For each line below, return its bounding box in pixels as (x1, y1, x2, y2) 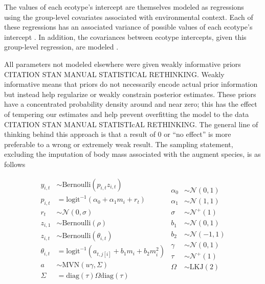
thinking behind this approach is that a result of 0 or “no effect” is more (4, 129, 231, 139)
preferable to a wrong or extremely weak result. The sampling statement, (4, 138, 233, 149)
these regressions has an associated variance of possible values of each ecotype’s (4, 21, 253, 32)
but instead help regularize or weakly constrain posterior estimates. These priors (4, 88, 256, 99)
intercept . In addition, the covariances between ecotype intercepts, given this (4, 31, 247, 42)
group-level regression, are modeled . (4, 41, 119, 52)
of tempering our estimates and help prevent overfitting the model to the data (4, 108, 249, 119)
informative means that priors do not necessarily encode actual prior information (4, 79, 258, 89)
